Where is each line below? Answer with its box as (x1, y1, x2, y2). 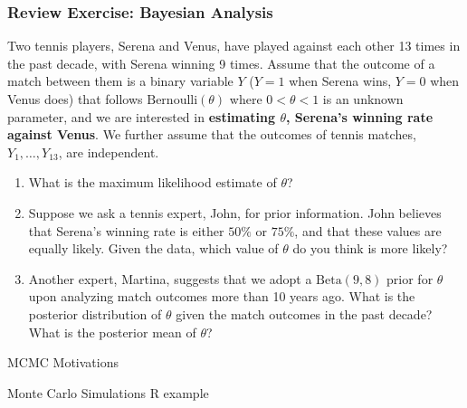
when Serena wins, (289, 71, 392, 90)
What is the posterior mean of (28, 322, 196, 341)
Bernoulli (147, 94, 198, 107)
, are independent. (58, 142, 159, 161)
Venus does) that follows (7, 90, 143, 108)
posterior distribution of (28, 304, 162, 323)
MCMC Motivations (7, 353, 119, 372)
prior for (386, 269, 434, 288)
